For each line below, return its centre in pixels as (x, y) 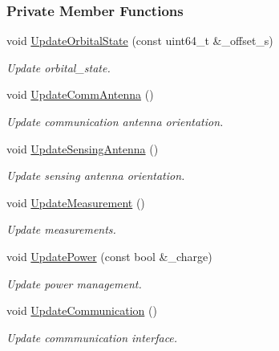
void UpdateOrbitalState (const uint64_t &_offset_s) (140, 41)
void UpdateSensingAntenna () (83, 148)
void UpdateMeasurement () (76, 202)
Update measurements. (61, 229)
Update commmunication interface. (92, 337)
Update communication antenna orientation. (115, 121)
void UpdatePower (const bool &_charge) (109, 256)
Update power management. (74, 283)
